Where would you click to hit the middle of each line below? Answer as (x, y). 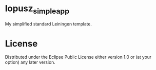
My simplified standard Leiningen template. (49, 24)
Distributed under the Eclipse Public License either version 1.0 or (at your (78, 57)
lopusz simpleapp (37, 9)
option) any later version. (30, 62)
